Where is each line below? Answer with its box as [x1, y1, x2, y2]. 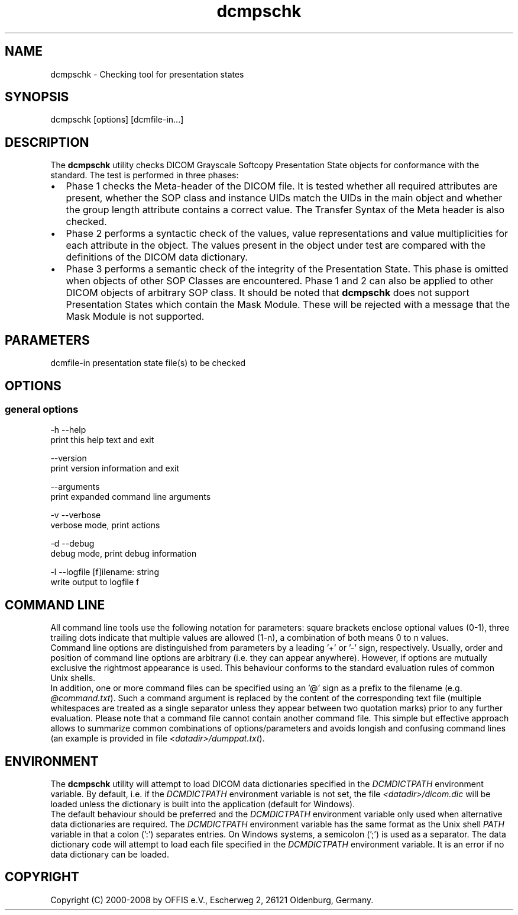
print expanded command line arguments [50, 492, 211, 502]
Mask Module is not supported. [66, 310, 205, 323]
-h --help [50, 425, 86, 435]
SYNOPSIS [5, 89, 69, 105]
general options [5, 403, 79, 415]
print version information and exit [50, 463, 180, 474]
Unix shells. [50, 673, 96, 683]
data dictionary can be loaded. [50, 849, 170, 860]
